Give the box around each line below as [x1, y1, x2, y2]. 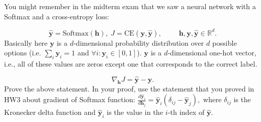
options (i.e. [4, 47, 41, 58]
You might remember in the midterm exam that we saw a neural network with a [4, 1, 256, 11]
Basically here [4, 37, 48, 48]
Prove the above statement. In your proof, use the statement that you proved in [4, 83, 254, 94]
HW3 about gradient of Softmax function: [4, 94, 135, 105]
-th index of [168, 107, 205, 117]
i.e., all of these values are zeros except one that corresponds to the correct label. [4, 58, 257, 69]
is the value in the [106, 107, 163, 117]
